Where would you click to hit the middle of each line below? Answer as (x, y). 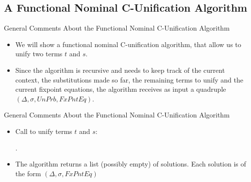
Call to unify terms (44, 131)
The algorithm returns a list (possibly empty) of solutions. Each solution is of (131, 164)
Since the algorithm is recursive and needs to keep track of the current (120, 70)
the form (28, 173)
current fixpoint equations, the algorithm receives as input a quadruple (121, 89)
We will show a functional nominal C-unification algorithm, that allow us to (128, 44)
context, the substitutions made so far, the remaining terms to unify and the (129, 79)
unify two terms (39, 54)
